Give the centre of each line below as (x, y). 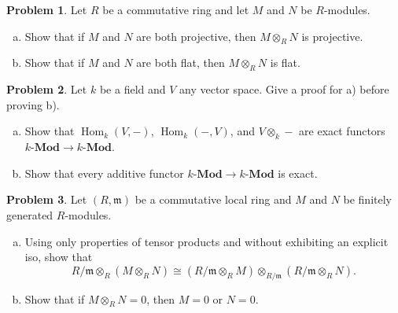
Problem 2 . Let (47, 89)
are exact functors (342, 131)
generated (30, 214)
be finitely (367, 199)
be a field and (133, 89)
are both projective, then (196, 36)
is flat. (285, 63)
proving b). (33, 104)
